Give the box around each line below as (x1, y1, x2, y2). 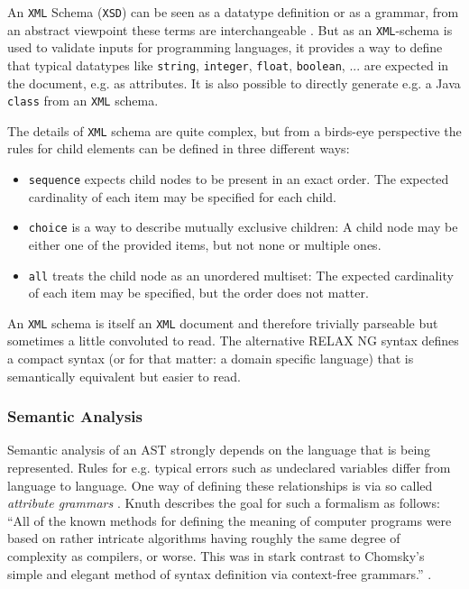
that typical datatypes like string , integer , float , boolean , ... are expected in (7, 55, 449, 74)
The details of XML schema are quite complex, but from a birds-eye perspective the (7, 121, 462, 140)
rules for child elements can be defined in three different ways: (7, 139, 350, 158)
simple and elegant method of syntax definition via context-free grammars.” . (7, 564, 432, 583)
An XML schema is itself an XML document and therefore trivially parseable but (7, 313, 438, 332)
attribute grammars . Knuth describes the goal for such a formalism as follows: (7, 493, 440, 512)
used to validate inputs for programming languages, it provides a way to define (7, 38, 443, 57)
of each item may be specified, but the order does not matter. (28, 283, 369, 302)
